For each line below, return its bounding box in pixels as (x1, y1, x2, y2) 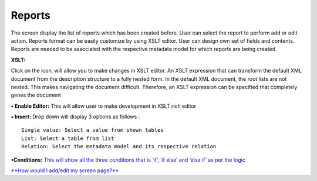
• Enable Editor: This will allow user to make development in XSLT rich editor (11, 103, 197, 110)
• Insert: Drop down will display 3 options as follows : (11, 113, 140, 120)
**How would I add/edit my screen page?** (11, 167, 119, 174)
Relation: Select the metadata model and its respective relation (21, 144, 217, 150)
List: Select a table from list (21, 135, 114, 142)
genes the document (11, 91, 61, 99)
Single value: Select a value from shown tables (21, 127, 164, 134)
